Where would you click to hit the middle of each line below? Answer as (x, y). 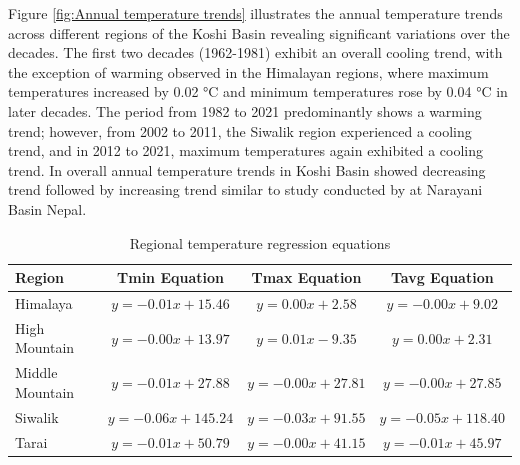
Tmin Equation (170, 277)
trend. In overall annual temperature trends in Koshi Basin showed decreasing (247, 169)
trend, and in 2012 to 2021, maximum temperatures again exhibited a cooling (246, 150)
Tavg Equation (442, 277)
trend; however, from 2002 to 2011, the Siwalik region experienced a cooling (240, 130)
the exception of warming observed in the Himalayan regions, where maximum (248, 71)
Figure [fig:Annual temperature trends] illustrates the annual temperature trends (255, 13)
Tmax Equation (306, 277)
